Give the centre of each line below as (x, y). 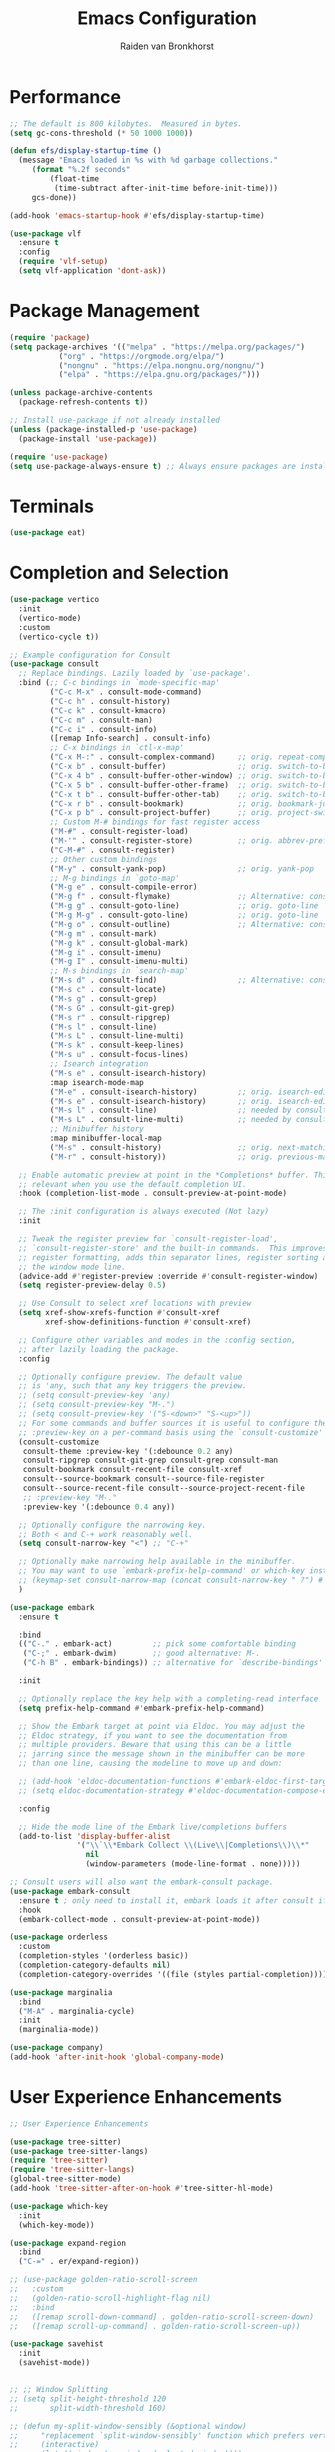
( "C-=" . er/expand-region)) (79, 2262)
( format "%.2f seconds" (81, 170)
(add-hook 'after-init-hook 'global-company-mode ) (117, 2057)
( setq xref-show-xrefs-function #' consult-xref (119, 1313)
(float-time (74, 179)
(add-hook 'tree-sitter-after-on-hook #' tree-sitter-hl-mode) (141, 2188)
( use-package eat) (47, 533)
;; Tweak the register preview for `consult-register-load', (148, 1239)
